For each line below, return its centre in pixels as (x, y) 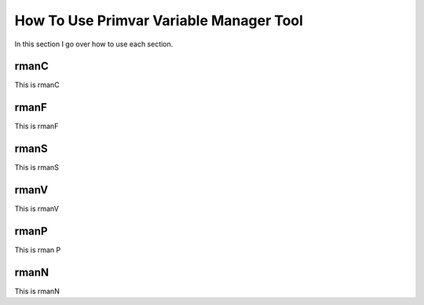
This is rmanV (37, 209)
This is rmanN (37, 291)
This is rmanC (37, 85)
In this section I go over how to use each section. (94, 44)
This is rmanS (37, 167)
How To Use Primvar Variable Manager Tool (159, 20)
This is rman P (38, 250)
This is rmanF (37, 127)
